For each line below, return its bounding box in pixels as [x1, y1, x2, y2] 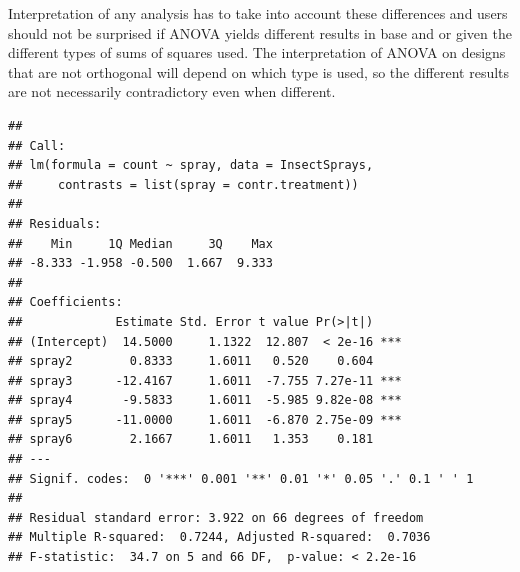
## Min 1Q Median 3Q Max [8, 236, 273, 251]
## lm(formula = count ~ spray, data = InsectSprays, [8, 158, 374, 173]
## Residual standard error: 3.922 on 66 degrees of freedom [8, 510, 424, 525]
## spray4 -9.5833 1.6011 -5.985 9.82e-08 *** [8, 393, 402, 408]
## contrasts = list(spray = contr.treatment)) [8, 177, 359, 192]
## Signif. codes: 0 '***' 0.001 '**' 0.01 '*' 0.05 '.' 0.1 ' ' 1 [8, 471, 474, 486]
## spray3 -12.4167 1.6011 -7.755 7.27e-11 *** [8, 373, 402, 388]
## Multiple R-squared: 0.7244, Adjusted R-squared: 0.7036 [8, 530, 431, 545]
